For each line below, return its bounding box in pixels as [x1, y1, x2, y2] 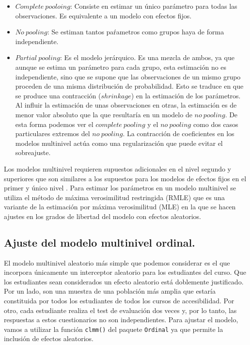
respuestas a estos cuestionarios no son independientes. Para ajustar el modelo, [4, 314, 238, 325]
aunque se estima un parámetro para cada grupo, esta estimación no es [15, 62, 227, 72]
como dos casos [193, 119, 238, 129]
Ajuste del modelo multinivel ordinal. [4, 235, 195, 250]
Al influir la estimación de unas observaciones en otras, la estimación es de [15, 100, 237, 110]
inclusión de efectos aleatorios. [4, 333, 94, 344]
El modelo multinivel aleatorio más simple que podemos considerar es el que [4, 257, 230, 267]
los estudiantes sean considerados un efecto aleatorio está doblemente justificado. [4, 276, 244, 286]
